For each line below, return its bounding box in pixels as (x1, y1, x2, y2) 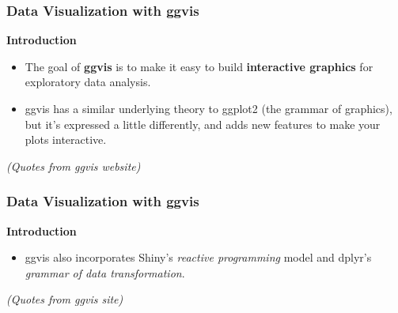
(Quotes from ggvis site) (6, 291, 123, 307)
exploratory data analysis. (25, 74, 151, 90)
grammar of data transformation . (25, 264, 185, 281)
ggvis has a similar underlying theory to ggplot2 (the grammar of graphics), (25, 100, 392, 116)
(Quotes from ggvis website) (6, 157, 141, 174)
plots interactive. (25, 131, 107, 148)
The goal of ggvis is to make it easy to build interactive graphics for (25, 58, 373, 74)
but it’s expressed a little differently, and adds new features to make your (25, 115, 381, 132)
